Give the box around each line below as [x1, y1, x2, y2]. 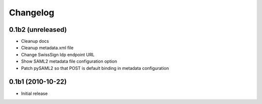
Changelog [9, 7, 54, 18]
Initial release [21, 91, 48, 96]
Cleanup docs [21, 39, 49, 44]
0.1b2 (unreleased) [9, 26, 67, 34]
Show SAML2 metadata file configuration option [21, 58, 117, 65]
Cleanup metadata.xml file [21, 45, 74, 51]
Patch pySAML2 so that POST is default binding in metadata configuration [21, 65, 169, 71]
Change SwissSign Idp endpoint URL [21, 52, 95, 57]
